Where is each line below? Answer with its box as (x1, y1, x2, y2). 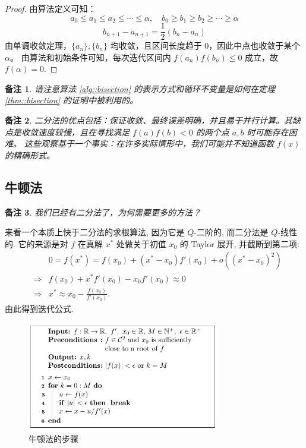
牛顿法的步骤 (29, 432, 78, 444)
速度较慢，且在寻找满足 (37, 125, 130, 138)
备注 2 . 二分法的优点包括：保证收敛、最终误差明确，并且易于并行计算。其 (5, 114, 292, 127)
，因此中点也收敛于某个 (209, 39, 301, 52)
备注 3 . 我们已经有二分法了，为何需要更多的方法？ (5, 206, 201, 218)
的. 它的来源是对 (5, 237, 68, 250)
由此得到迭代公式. (5, 302, 74, 315)
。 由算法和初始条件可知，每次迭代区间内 (10, 51, 171, 63)
